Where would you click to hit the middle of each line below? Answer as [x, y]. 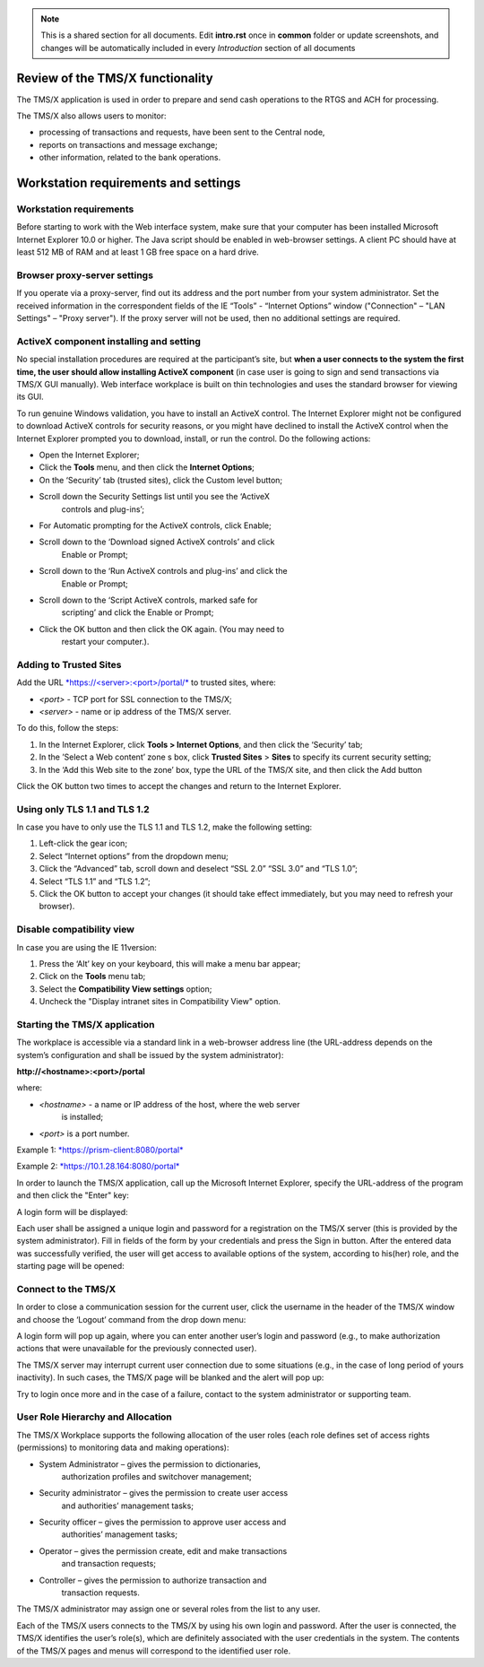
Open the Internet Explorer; [89, 455]
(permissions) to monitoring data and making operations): [123, 1447]
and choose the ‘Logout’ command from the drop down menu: [131, 1319]
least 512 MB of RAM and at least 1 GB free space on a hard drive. [138, 252]
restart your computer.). [105, 642]
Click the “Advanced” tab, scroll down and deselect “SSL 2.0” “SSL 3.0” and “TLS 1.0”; [198, 869]
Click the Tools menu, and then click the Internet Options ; [147, 467]
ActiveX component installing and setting [109, 341]
